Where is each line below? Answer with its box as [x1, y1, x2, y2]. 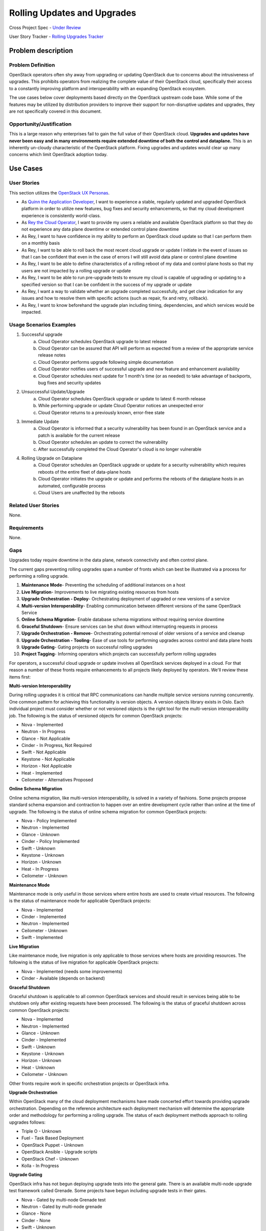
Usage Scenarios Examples [9, 321, 76, 328]
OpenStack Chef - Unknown [21, 1156, 79, 1162]
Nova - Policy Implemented [21, 817, 77, 823]
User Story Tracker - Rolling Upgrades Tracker [9, 33, 103, 39]
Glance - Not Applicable [21, 735, 70, 741]
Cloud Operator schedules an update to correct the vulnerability [38, 439, 168, 445]
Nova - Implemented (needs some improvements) [21, 968, 123, 974]
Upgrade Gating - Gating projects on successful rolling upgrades [21, 644, 153, 650]
